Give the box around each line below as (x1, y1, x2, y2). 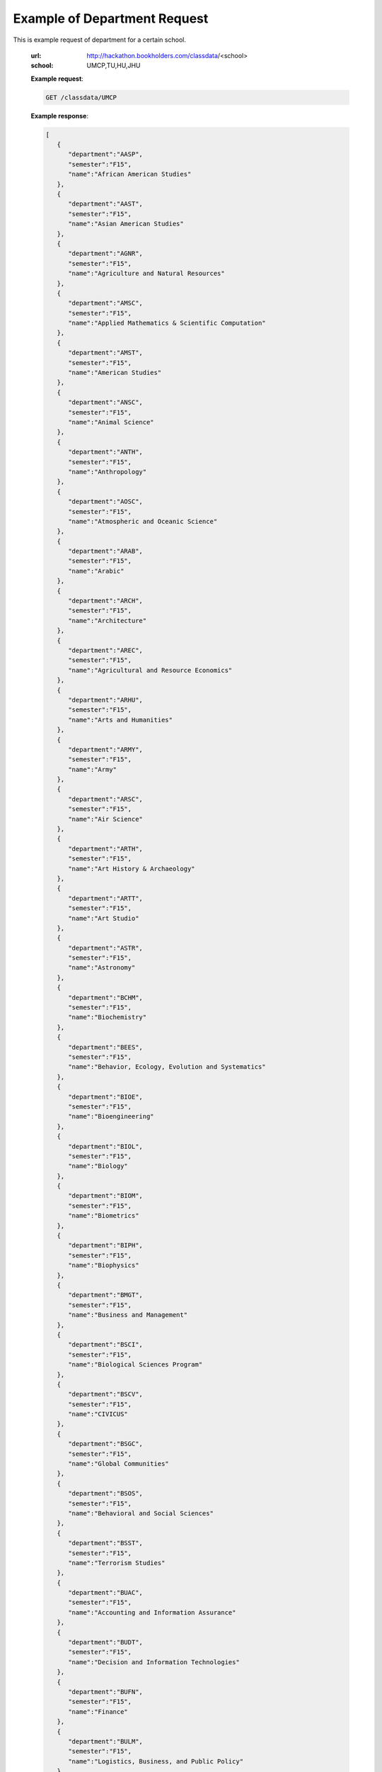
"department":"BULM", (68, 1737, 143, 1745)
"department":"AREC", (68, 646, 143, 654)
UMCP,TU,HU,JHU (86, 61, 141, 70)
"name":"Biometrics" (68, 1212, 139, 1220)
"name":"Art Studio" (68, 914, 139, 922)
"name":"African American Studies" (68, 170, 192, 179)
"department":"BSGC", (68, 1440, 143, 1448)
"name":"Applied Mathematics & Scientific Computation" (68, 319, 266, 327)
